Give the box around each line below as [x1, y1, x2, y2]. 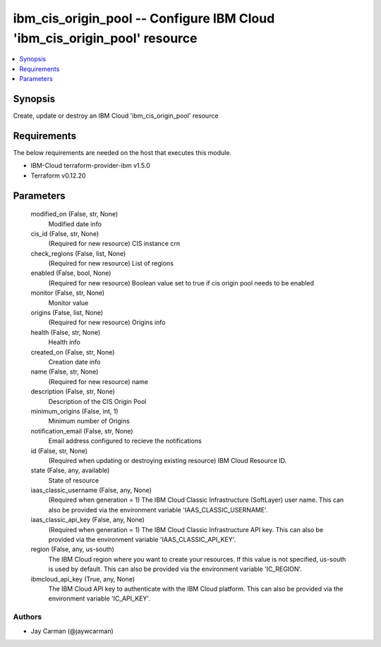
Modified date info [48, 219, 102, 228]
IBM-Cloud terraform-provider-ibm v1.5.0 [30, 161, 151, 170]
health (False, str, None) [30, 328, 101, 336]
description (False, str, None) [30, 388, 116, 396]
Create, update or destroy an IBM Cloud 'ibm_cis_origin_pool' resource [13, 111, 219, 120]
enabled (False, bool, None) [30, 269, 111, 278]
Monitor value [48, 298, 89, 307]
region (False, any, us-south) [30, 545, 114, 553]
